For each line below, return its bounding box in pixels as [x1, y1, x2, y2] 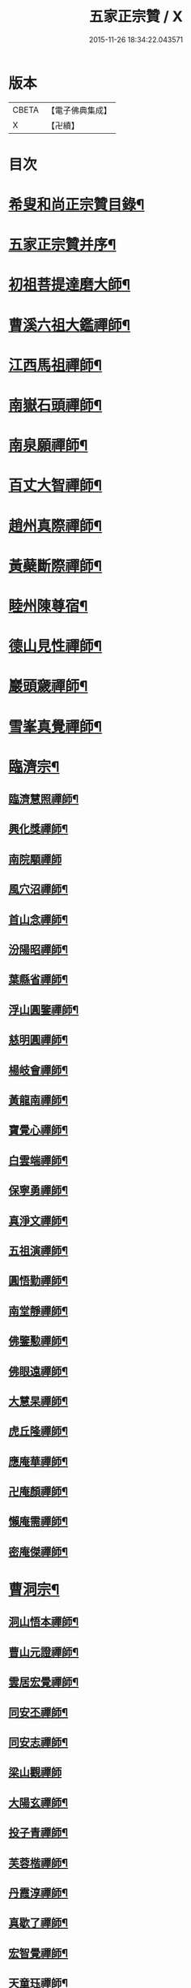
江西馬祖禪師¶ [8, 356, 103, 374]
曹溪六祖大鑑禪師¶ [8, 316, 131, 334]
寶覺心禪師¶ [8, 1123, 69, 1137]
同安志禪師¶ [8, 1735, 69, 1749]
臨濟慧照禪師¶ [8, 792, 79, 806]
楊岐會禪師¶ [8, 1063, 69, 1077]
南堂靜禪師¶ [8, 1303, 69, 1318]
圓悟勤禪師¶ [8, 1274, 69, 1288]
